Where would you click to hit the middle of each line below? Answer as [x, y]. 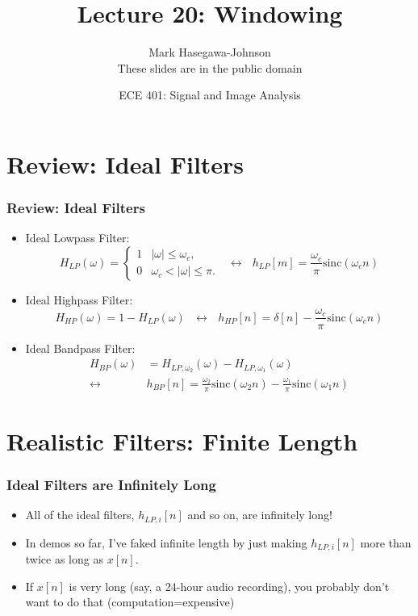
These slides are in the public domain [210, 67]
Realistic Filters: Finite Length [182, 440]
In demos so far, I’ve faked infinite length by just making [166, 542]
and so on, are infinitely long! [260, 515]
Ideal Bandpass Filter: [80, 348]
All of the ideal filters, [80, 515]
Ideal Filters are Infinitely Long [111, 484]
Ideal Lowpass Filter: [77, 238]
